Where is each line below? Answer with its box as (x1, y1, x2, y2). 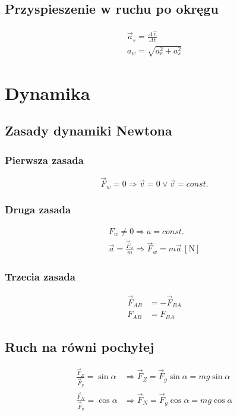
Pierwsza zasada (5, 152, 84, 167)
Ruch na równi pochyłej (5, 337, 154, 355)
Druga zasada (5, 201, 71, 216)
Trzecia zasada (5, 269, 75, 284)
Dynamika (5, 80, 90, 105)
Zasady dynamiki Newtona (5, 121, 172, 140)
